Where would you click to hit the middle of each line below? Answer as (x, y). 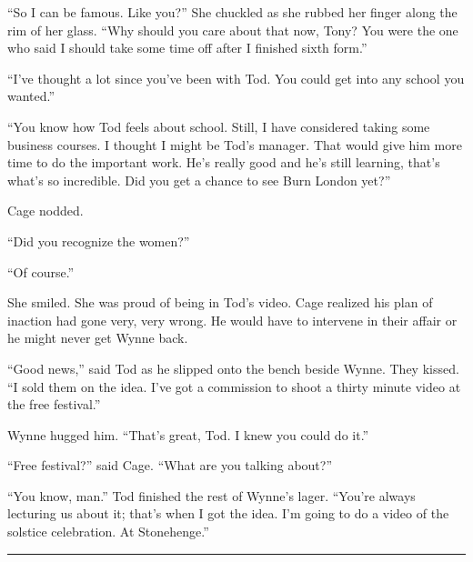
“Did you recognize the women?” (99, 241)
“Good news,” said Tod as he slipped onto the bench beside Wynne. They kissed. (233, 368)
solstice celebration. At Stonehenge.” (108, 532)
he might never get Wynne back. (98, 338)
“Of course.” (41, 271)
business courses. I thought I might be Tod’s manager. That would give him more (235, 144)
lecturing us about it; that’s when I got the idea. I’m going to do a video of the (228, 513)
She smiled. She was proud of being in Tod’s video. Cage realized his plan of (220, 302)
